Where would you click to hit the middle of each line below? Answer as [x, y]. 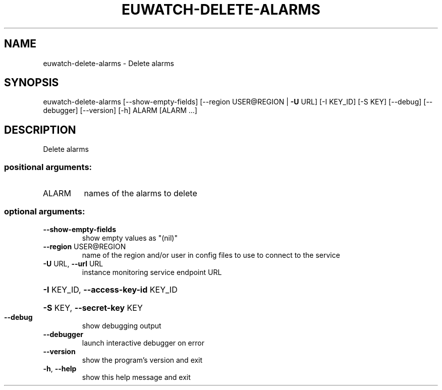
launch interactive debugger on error [143, 343]
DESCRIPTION [40, 130]
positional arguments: [48, 167]
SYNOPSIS [32, 83]
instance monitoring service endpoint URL [152, 272]
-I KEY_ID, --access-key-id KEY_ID [110, 289]
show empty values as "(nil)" [130, 238]
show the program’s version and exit [142, 360]
